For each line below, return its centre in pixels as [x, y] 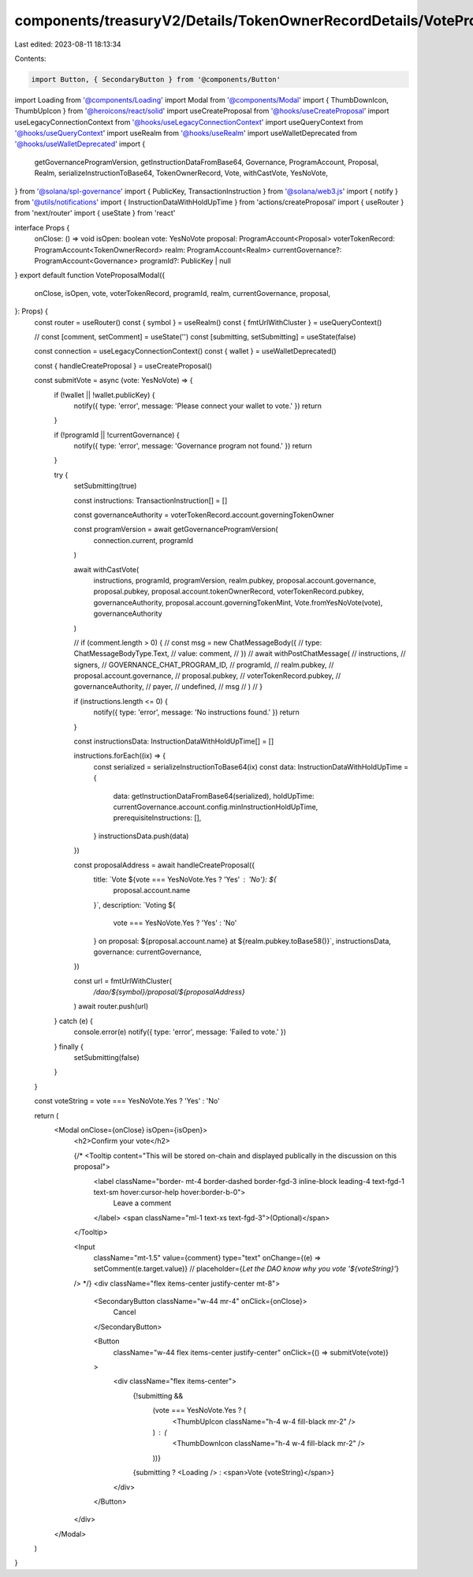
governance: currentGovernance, [147, 952]
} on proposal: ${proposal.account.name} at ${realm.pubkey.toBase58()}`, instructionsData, [242, 941]
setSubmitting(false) [106, 1058]
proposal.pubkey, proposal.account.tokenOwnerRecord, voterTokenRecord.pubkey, [229, 591]
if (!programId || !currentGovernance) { [117, 435]
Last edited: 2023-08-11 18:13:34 [68, 44]
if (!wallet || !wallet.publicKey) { [104, 395]
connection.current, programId [143, 540]
